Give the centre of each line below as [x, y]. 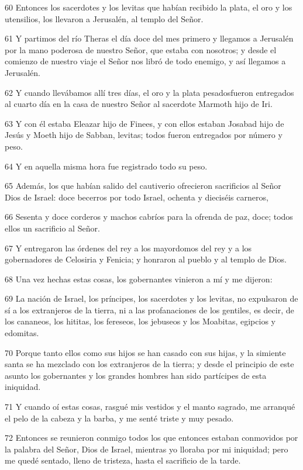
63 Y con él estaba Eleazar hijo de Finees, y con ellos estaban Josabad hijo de [144, 123]
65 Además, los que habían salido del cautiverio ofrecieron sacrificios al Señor [143, 186]
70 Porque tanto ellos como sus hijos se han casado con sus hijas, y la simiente [145, 352]
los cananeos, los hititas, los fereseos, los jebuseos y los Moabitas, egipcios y [140, 321]
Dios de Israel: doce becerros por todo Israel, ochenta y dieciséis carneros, [137, 197]
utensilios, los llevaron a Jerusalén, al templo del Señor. [104, 18]
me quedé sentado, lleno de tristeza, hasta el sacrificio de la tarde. [123, 460]
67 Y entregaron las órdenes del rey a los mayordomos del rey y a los [128, 248]
